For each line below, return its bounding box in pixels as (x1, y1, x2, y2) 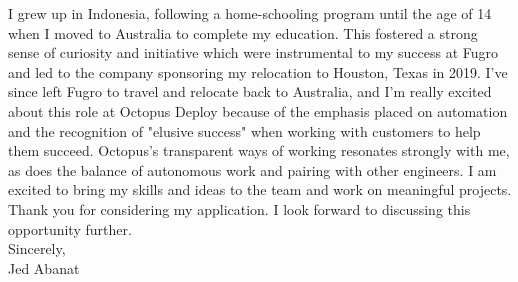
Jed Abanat (8, 257, 80, 278)
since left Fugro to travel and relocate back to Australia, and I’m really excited (8, 81, 492, 102)
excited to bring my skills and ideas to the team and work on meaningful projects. (8, 179, 512, 200)
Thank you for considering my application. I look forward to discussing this (8, 198, 471, 219)
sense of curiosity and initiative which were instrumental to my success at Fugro (8, 42, 499, 63)
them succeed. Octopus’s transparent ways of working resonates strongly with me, (8, 140, 510, 161)
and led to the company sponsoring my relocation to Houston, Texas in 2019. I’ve (8, 61, 508, 82)
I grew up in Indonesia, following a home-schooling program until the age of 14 (8, 3, 492, 23)
